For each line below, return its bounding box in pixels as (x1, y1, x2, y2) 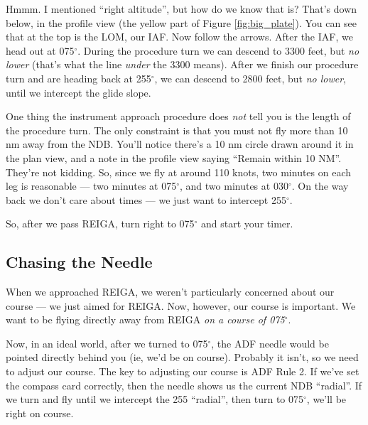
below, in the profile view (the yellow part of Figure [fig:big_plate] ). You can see (6, 15, 357, 30)
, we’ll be (306, 392, 347, 407)
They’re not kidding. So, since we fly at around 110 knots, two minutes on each (6, 164, 352, 179)
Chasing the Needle (6, 251, 153, 273)
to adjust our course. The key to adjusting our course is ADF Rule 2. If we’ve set (6, 364, 359, 379)
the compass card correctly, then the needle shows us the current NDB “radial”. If (6, 377, 362, 392)
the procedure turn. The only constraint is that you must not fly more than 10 (6, 122, 348, 137)
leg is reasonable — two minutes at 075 (6, 178, 177, 193)
